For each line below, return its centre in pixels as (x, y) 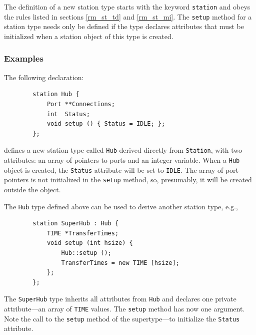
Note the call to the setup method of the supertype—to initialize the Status (122, 318)
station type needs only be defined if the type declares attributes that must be (124, 26)
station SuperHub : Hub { (76, 224)
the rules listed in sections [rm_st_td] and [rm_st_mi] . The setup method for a (128, 16)
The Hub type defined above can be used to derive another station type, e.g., (121, 206)
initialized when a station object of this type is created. (89, 36)
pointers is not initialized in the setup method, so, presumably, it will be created (128, 180)
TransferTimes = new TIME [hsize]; (120, 263)
